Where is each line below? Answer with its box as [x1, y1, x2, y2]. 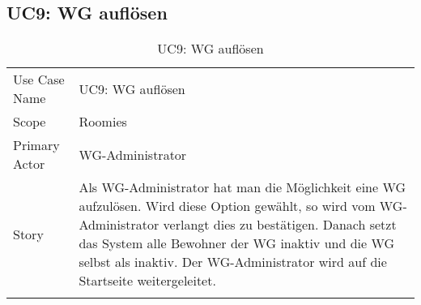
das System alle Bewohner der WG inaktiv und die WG [79, 234, 394, 253]
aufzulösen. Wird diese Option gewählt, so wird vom [79, 196, 376, 216]
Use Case [13, 70, 65, 89]
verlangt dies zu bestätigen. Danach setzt [163, 215, 397, 234]
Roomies [79, 112, 127, 131]
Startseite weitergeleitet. [79, 271, 216, 290]
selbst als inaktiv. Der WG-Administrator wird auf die [79, 252, 387, 272]
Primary [13, 135, 60, 155]
